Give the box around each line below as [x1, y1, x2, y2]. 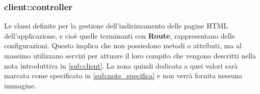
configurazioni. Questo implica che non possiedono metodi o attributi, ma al [4, 40, 242, 51]
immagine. [4, 80, 36, 90]
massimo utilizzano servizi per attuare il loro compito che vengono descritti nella [4, 50, 256, 60]
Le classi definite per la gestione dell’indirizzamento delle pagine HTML [4, 20, 228, 31]
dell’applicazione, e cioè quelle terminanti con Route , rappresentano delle [4, 30, 235, 41]
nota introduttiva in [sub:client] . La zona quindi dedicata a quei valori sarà [4, 60, 238, 71]
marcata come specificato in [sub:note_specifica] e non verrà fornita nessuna [4, 70, 243, 81]
